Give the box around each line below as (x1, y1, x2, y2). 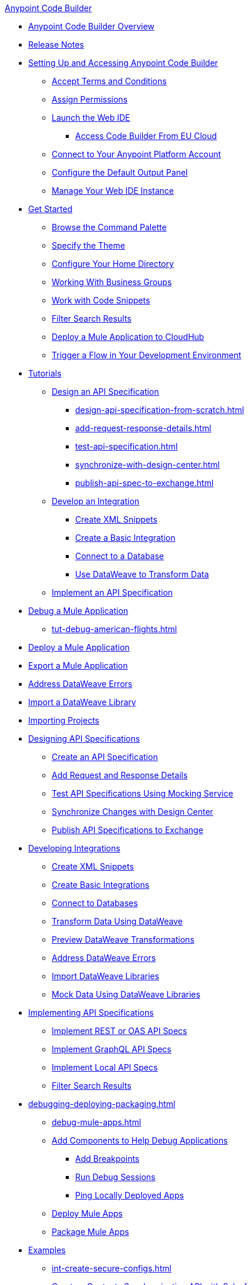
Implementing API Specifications (28, 1007, 154, 1018)
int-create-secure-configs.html (52, 1263, 172, 1273)
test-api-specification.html (75, 441, 178, 451)
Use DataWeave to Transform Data (75, 569, 209, 579)
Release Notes (28, 39, 84, 49)
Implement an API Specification (52, 587, 173, 597)
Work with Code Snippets (52, 295, 150, 305)
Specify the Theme (52, 240, 125, 250)
